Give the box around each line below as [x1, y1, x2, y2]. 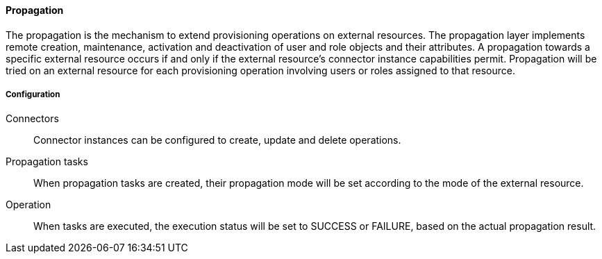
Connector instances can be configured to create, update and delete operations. [33, 134, 401, 147]
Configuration [6, 90, 60, 99]
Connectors [6, 112, 59, 125]
